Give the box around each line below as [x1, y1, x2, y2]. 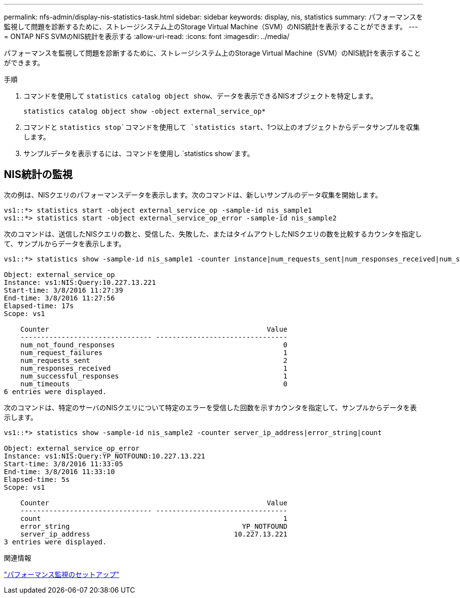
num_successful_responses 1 [20, 372, 287, 380]
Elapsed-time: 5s [4, 475, 70, 483]
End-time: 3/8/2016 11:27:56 [4, 294, 115, 302]
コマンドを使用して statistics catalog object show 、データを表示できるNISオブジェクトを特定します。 [23, 92, 378, 100]
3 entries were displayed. [4, 538, 107, 546]
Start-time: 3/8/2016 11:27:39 [4, 286, 123, 294]
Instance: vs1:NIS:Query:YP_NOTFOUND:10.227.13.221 [4, 452, 206, 460]
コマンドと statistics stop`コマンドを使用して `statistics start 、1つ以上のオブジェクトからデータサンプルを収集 [23, 123, 420, 131]
